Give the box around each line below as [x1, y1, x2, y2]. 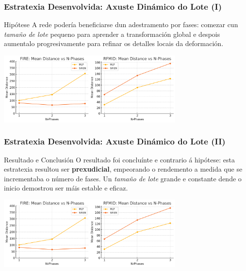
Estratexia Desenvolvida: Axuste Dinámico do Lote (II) [4, 135, 226, 147]
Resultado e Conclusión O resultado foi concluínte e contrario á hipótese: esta [4, 154, 235, 164]
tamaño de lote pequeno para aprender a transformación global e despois [4, 29, 220, 39]
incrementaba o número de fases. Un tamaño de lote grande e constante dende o [4, 173, 242, 183]
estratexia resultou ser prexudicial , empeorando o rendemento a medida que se [4, 164, 243, 174]
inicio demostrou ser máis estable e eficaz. [4, 183, 128, 193]
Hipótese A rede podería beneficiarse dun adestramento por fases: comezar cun [4, 19, 238, 30]
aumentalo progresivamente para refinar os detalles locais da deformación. [4, 38, 224, 48]
